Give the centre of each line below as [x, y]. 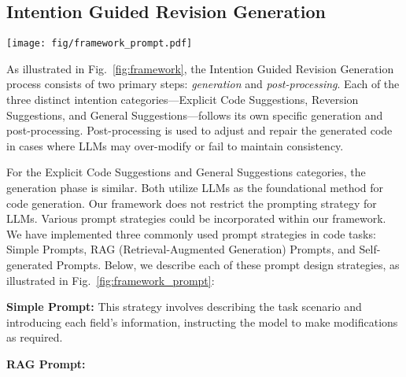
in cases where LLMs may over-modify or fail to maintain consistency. [175, 145]
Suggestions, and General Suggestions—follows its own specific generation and [195, 115]
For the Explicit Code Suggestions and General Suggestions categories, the [186, 172]
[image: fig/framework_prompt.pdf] [100, 44]
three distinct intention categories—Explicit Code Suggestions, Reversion [183, 100]
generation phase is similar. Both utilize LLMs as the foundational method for [195, 188]
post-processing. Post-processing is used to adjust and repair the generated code [199, 130]
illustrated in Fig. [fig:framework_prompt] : [111, 280]
